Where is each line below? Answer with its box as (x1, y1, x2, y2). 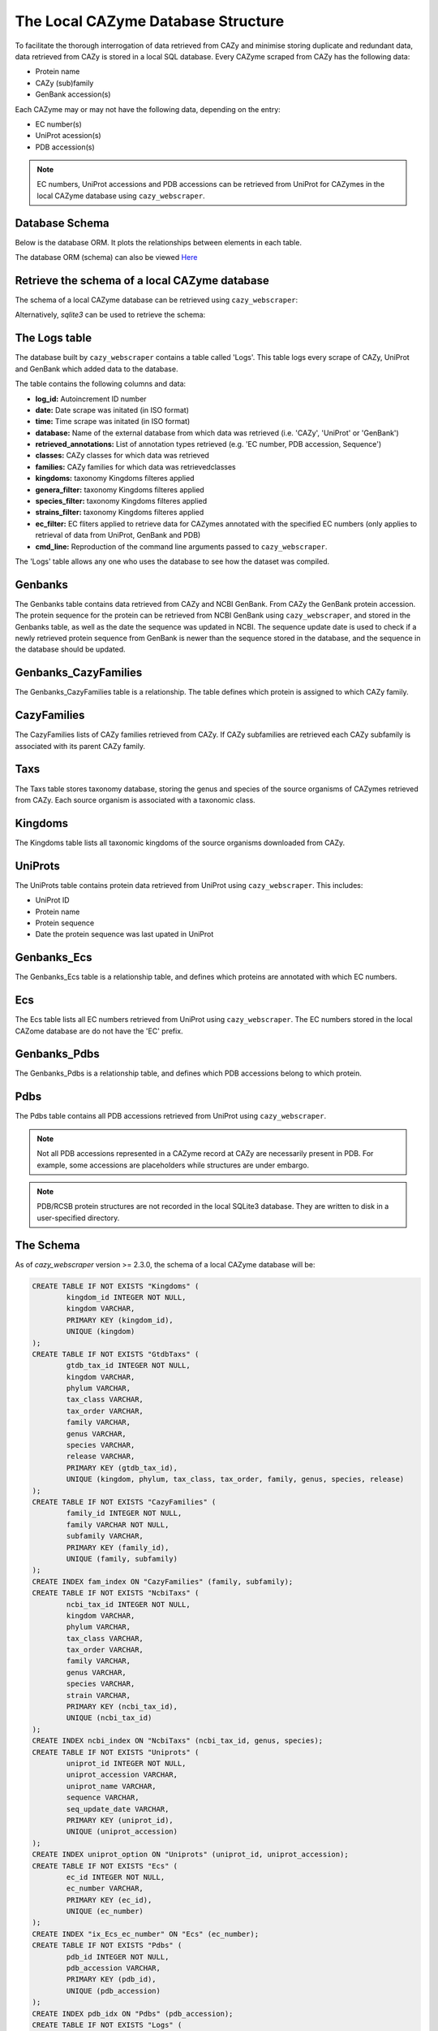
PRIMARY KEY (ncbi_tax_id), (66, 1702, 178, 1712)
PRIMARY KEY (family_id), (66, 1543, 170, 1552)
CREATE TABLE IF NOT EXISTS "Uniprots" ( (32, 1747, 200, 1756)
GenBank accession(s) (35, 89, 111, 99)
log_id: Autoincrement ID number (35, 394, 147, 404)
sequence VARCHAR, (66, 1793, 140, 1803)
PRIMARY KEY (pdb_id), (66, 1975, 157, 1984)
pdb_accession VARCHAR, (66, 1964, 161, 1973)
